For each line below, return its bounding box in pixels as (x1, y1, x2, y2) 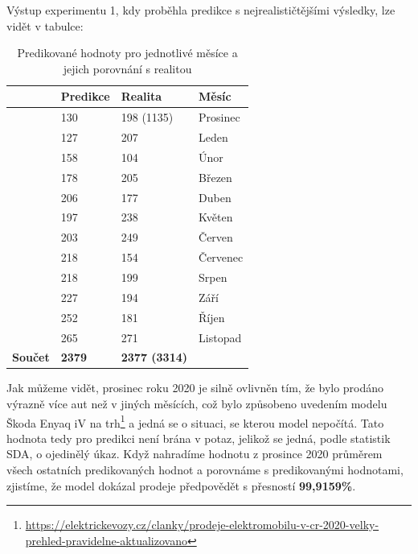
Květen (199, 209, 233, 225)
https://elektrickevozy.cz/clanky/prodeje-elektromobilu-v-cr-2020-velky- (25, 516, 379, 533)
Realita (121, 88, 162, 105)
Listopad (199, 329, 242, 345)
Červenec (199, 249, 244, 266)
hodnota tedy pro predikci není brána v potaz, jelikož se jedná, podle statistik (6, 429, 391, 446)
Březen (199, 168, 232, 185)
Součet (12, 349, 50, 366)
